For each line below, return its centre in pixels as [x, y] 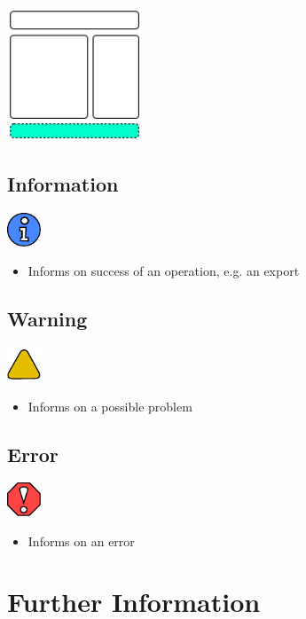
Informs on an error [81, 541]
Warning [47, 319]
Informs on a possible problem [110, 406]
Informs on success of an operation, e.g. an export [164, 271]
